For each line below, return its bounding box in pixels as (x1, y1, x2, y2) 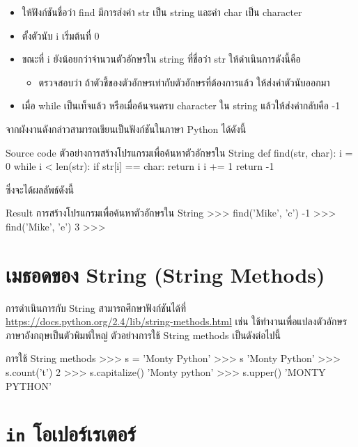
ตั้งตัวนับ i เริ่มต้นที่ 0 (22, 28, 100, 42)
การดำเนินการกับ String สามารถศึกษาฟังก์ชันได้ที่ (6, 300, 187, 315)
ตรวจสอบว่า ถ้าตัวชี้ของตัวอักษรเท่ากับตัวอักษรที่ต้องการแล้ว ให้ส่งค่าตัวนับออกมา (38, 74, 330, 89)
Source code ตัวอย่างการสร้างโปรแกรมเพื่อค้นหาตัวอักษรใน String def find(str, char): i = (6, 145, 353, 159)
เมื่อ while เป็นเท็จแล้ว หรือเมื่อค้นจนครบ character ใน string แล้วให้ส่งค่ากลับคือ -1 (22, 98, 341, 113)
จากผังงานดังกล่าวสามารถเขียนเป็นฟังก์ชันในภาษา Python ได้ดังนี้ (6, 121, 247, 136)
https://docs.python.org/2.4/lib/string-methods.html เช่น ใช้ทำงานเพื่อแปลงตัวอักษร (6, 314, 348, 329)
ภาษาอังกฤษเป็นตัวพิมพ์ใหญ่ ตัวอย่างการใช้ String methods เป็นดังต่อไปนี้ (6, 327, 281, 342)
